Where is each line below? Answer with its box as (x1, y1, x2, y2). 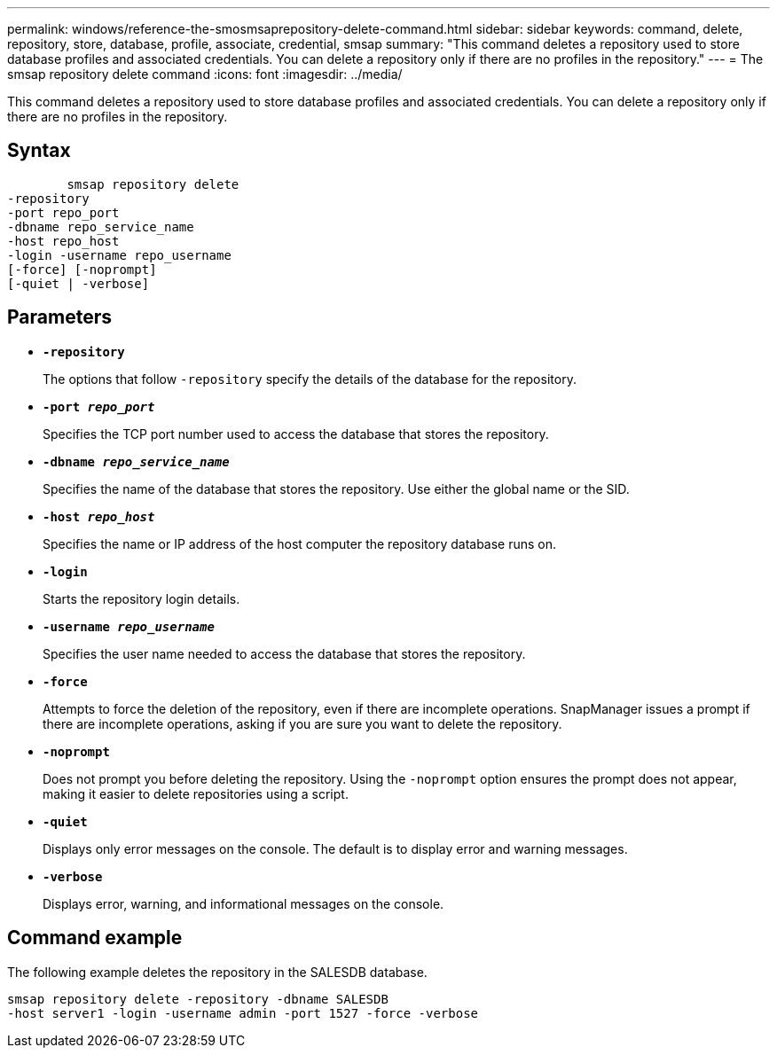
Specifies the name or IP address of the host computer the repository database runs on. (43, 535, 557, 551)
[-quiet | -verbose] (7, 276, 150, 291)
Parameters (7, 306, 112, 329)
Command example (7, 926, 183, 949)
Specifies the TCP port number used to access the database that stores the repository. (43, 426, 549, 442)
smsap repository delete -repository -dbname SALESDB (7, 991, 388, 1006)
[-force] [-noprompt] (7, 262, 157, 277)
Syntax (7, 139, 71, 162)
